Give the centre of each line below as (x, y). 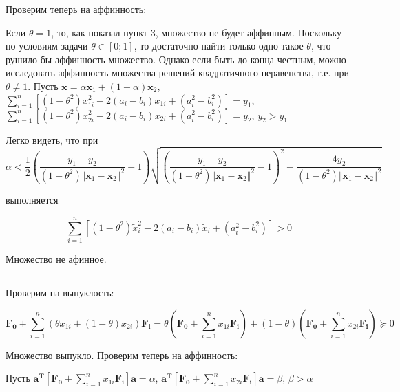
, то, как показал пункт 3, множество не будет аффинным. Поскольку (197, 32)
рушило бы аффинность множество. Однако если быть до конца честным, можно (176, 59)
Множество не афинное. (56, 258)
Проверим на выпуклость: (60, 292)
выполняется (32, 200)
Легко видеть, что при (52, 139)
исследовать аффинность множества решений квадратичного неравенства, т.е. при (178, 73)
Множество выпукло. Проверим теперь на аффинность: (122, 355)
